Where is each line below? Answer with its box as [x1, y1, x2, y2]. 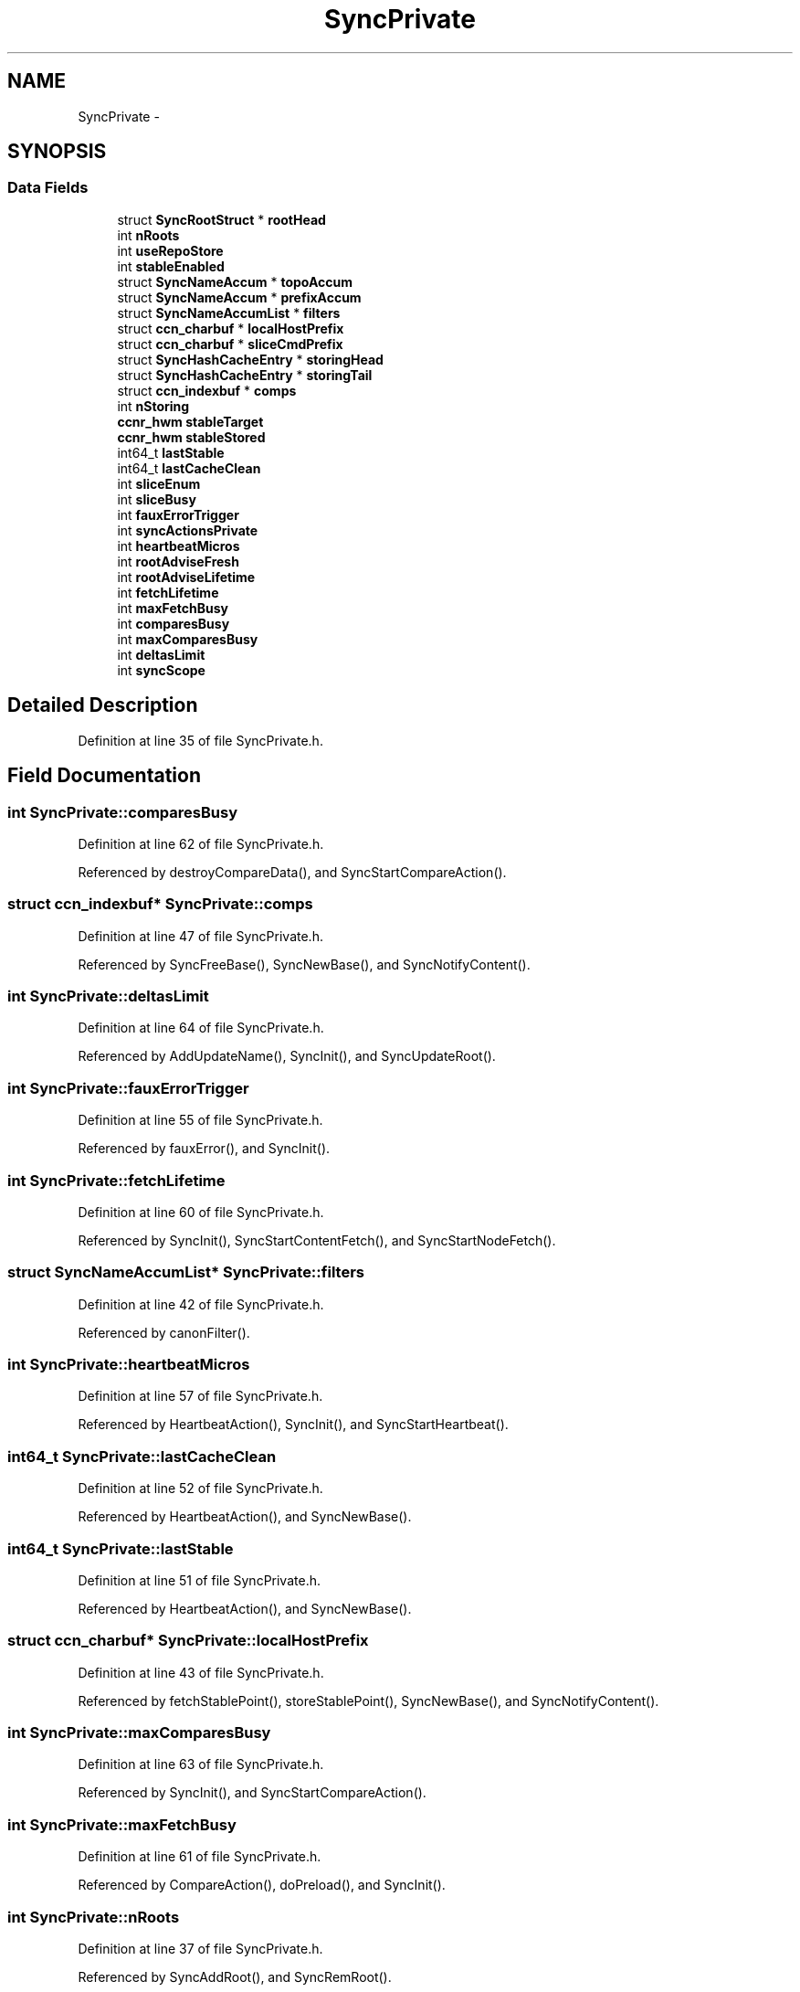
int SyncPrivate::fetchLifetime [7, 1171, 226, 1190]
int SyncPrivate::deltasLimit [7, 987, 209, 1005]
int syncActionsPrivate [117, 522, 258, 538]
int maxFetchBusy [117, 599, 228, 616]
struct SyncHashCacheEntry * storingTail [117, 366, 373, 383]
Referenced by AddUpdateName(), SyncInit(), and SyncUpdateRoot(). [78, 1048, 496, 1065]
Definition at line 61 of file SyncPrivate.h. [78, 1849, 321, 1865]
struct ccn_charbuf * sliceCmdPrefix [117, 335, 343, 352]
